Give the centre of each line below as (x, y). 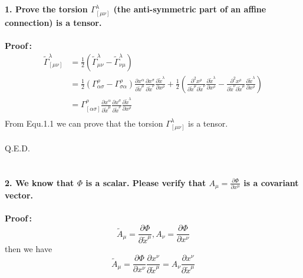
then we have (29, 248)
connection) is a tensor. (53, 22)
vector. (19, 195)
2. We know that (39, 182)
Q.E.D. (17, 148)
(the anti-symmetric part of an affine (190, 9)
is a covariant (271, 182)
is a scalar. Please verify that (146, 182)
